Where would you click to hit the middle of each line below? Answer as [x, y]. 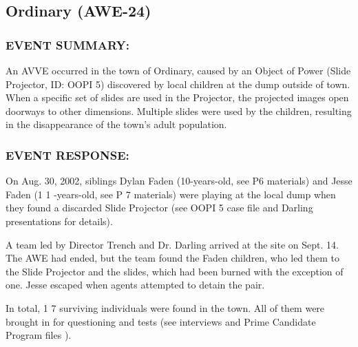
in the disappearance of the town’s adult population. [116, 124]
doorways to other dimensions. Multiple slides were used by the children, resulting [179, 111]
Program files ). [39, 335]
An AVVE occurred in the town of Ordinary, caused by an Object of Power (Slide [178, 70]
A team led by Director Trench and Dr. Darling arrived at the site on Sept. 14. [172, 244]
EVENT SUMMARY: [67, 44]
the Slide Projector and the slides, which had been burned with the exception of [175, 271]
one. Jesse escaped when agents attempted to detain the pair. [135, 285]
